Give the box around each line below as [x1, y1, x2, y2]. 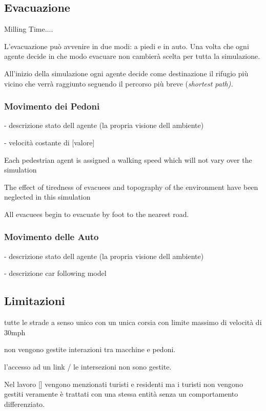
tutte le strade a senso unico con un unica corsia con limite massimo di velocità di [4, 317, 262, 328]
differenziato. [4, 398, 45, 409]
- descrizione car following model [4, 268, 107, 278]
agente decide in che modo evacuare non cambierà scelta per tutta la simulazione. [4, 51, 260, 61]
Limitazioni [4, 293, 65, 309]
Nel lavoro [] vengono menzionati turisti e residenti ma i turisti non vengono [4, 378, 243, 389]
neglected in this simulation [4, 191, 91, 202]
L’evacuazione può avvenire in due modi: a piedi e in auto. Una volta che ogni [4, 40, 249, 51]
